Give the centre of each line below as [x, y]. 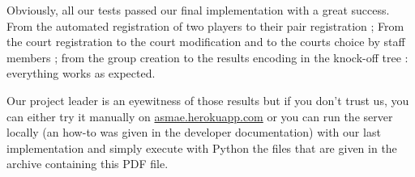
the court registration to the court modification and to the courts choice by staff [206, 42]
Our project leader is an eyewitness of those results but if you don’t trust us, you [208, 100]
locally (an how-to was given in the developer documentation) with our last [194, 132]
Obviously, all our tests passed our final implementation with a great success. [198, 10]
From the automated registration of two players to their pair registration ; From [205, 25]
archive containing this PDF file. [88, 164]
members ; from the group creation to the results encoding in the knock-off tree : [207, 57]
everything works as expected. [81, 73]
